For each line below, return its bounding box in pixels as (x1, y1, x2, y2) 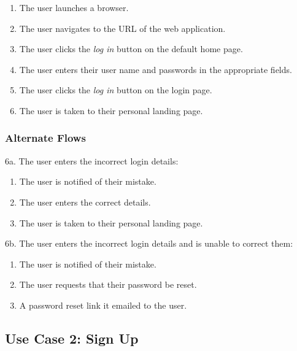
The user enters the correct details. (19, 195, 151, 208)
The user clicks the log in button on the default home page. (19, 42, 243, 55)
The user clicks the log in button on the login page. (19, 83, 212, 96)
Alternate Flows (5, 130, 86, 145)
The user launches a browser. (19, 1, 129, 13)
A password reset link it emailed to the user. (19, 298, 187, 311)
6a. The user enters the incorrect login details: (5, 154, 179, 167)
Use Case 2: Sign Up (5, 328, 139, 347)
